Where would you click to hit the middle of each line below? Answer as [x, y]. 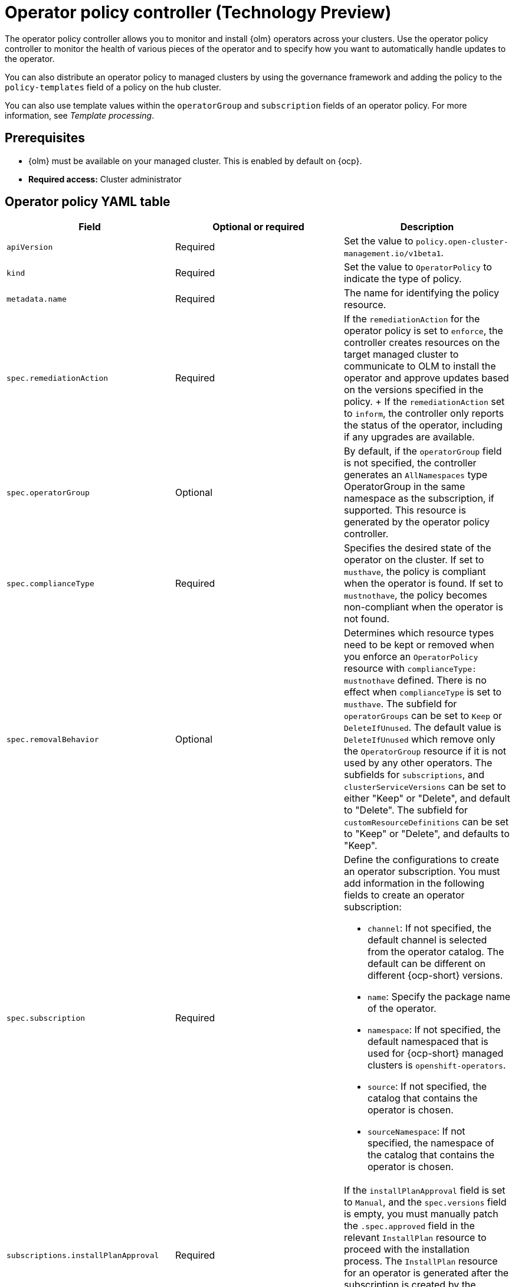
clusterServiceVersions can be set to [425, 787]
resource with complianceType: [410, 669]
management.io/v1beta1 [392, 254]
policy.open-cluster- [462, 242]
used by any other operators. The [418, 763]
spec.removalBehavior [53, 739]
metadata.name [37, 299]
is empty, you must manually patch [421, 1214]
